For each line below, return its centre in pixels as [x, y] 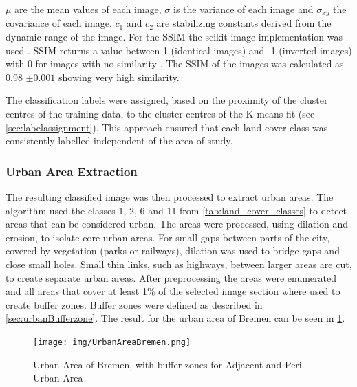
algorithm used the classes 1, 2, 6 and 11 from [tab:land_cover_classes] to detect [176, 210]
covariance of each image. [59, 23]
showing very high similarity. [119, 77]
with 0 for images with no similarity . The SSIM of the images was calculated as [175, 64]
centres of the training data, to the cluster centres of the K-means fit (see [160, 114]
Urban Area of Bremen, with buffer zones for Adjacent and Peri [167, 364]
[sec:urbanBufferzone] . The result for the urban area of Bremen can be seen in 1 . [175, 318]
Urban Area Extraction [72, 171]
